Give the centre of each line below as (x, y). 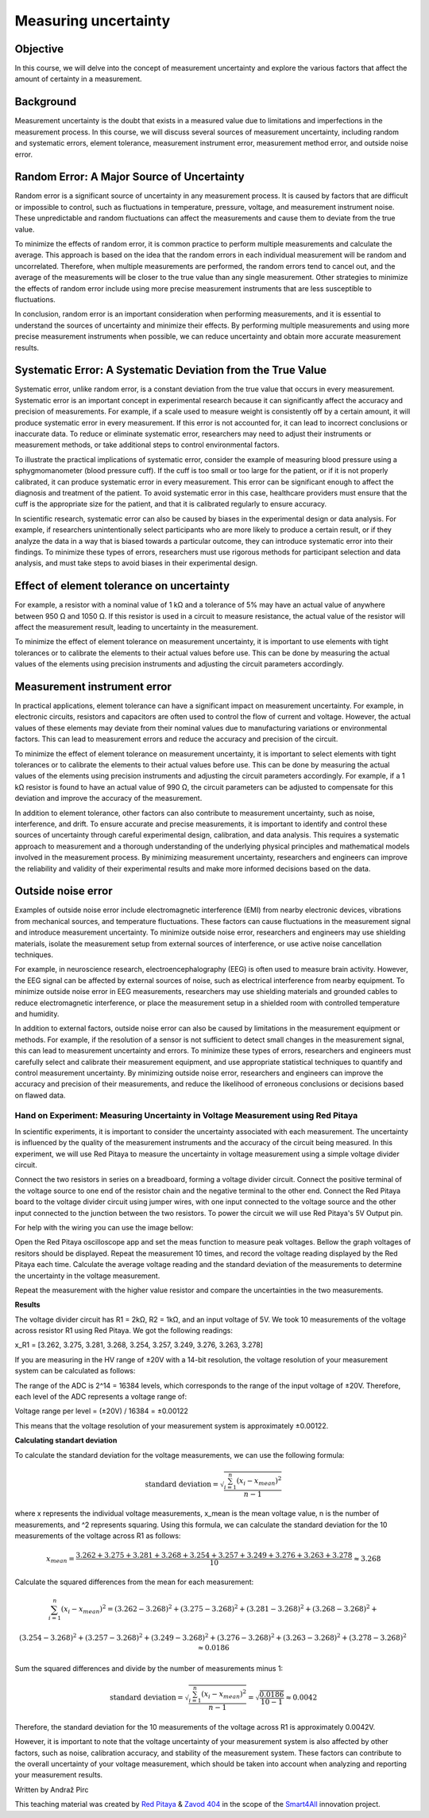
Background (46, 102)
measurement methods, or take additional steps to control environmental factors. (147, 445)
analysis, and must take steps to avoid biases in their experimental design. (136, 563)
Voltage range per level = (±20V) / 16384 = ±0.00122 (101, 1411)
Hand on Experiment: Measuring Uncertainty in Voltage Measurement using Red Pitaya (186, 1116)
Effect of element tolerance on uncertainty (122, 586)
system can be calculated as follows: (75, 1371)
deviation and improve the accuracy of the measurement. (108, 798)
